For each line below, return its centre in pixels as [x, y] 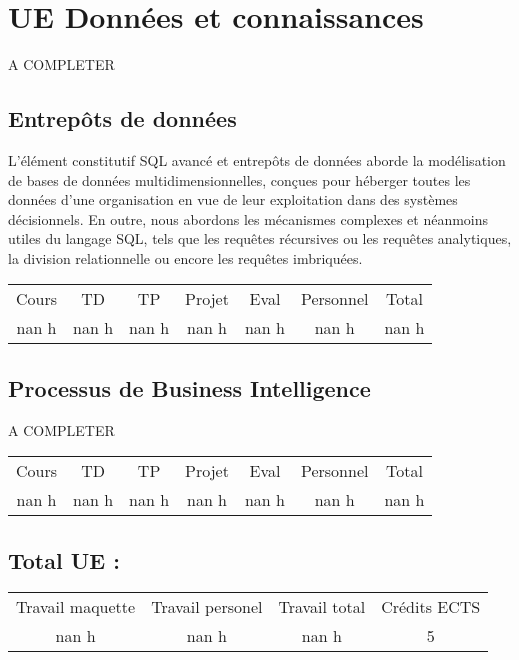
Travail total [322, 607]
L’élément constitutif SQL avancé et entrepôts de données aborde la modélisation [257, 159]
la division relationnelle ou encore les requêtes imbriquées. [185, 257]
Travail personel [207, 607]
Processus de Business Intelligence [189, 387]
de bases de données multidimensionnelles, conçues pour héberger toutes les [239, 179]
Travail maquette [76, 607]
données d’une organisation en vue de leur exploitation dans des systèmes [233, 199]
